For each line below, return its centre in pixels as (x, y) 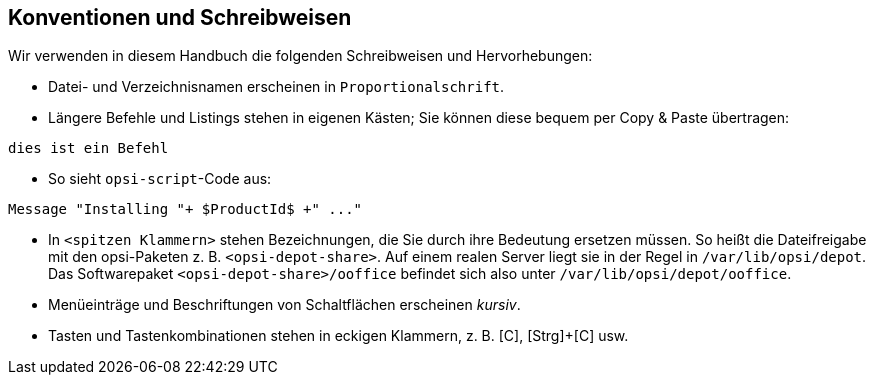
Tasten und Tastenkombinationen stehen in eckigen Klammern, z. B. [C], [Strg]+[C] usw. (338, 336)
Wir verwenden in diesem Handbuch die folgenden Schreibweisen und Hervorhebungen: (300, 56)
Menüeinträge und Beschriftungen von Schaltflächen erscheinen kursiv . (284, 305)
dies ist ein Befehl (88, 148)
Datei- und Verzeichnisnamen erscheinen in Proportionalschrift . (276, 87)
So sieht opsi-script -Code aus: (160, 179)
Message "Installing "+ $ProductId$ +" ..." (185, 209)
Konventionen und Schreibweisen (180, 17)
